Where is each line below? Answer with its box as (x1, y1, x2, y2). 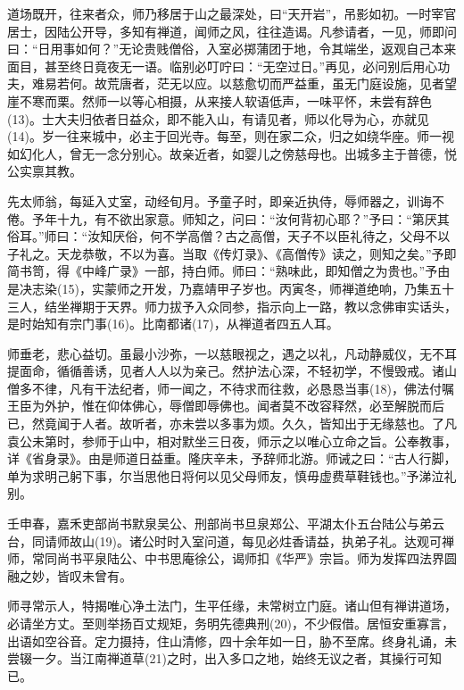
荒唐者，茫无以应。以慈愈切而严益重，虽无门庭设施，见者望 (106, 74, 457, 93)
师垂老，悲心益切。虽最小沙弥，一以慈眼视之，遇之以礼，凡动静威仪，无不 (7, 344, 444, 362)
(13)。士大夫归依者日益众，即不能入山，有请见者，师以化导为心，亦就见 (7, 109, 429, 128)
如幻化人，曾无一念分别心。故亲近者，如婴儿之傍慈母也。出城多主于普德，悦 (7, 144, 457, 162)
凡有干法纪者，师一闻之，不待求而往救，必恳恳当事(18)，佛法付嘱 (69, 378, 454, 397)
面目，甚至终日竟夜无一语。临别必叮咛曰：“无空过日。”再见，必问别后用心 (7, 56, 438, 75)
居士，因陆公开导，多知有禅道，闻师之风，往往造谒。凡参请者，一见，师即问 (7, 21, 457, 40)
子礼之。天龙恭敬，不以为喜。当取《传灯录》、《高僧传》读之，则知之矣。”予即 (7, 244, 457, 262)
